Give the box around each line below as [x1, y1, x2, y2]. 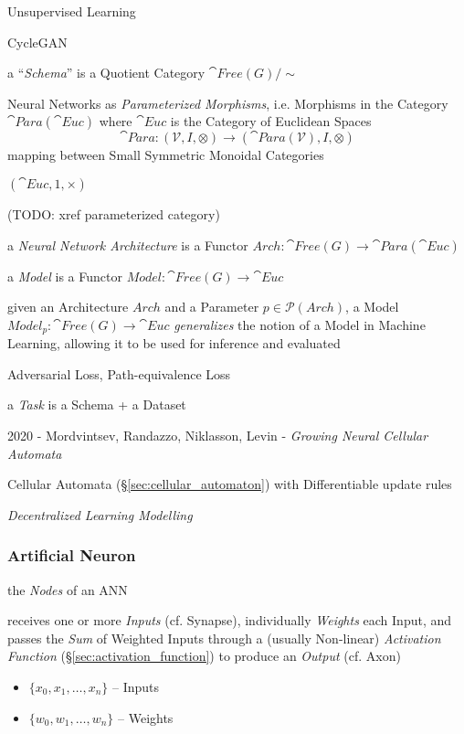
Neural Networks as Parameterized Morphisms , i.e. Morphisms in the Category [7, 93, 448, 112]
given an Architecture [7, 297, 129, 316]
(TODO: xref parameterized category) [7, 204, 220, 223]
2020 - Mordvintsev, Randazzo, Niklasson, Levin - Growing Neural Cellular [7, 425, 428, 444]
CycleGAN [7, 32, 68, 51]
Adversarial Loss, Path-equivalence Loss [7, 364, 231, 383]
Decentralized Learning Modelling [7, 505, 193, 524]
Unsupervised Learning [7, 2, 136, 20]
